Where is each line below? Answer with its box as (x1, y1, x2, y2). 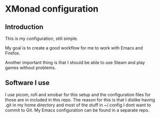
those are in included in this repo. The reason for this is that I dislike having (5, 97, 156, 102)
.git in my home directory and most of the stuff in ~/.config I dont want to (5, 102, 151, 108)
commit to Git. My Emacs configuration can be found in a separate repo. (5, 107, 150, 113)
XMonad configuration (5, 3, 99, 15)
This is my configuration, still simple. (5, 35, 78, 41)
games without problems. (5, 65, 56, 70)
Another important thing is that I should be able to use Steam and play (5, 60, 145, 65)
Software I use (5, 79, 50, 87)
